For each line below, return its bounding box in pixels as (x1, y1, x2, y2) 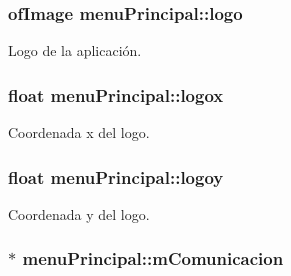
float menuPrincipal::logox (8, 82, 224, 107)
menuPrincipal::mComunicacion (22, 246, 284, 271)
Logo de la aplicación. (8, 40, 142, 61)
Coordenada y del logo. (8, 203, 150, 224)
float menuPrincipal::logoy (8, 164, 224, 189)
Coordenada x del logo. (8, 122, 150, 143)
